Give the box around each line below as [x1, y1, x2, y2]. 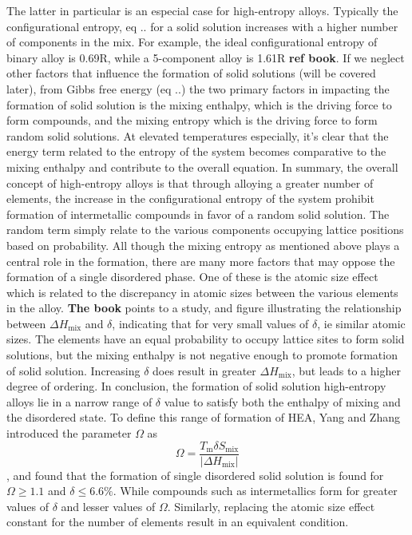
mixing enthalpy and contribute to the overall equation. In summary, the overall [6, 158, 398, 175]
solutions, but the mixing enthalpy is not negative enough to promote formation [6, 347, 398, 363]
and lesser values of [61, 497, 156, 514]
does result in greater [153, 362, 256, 378]
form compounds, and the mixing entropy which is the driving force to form [6, 112, 378, 129]
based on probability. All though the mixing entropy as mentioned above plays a [6, 236, 400, 253]
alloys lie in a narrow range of [6, 393, 153, 410]
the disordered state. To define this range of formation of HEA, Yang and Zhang [6, 409, 400, 426]
